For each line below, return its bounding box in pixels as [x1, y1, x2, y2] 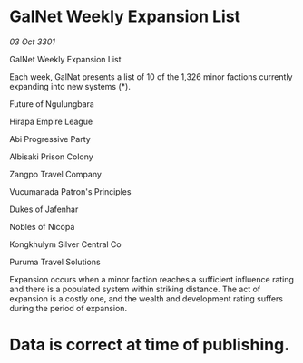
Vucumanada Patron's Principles [9, 186, 132, 196]
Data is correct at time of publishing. [9, 335, 290, 355]
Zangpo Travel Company [9, 168, 103, 179]
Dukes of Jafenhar [9, 204, 79, 215]
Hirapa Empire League [9, 116, 93, 127]
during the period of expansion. [9, 302, 128, 313]
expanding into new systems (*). [9, 81, 132, 91]
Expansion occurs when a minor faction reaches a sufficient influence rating [9, 273, 295, 284]
